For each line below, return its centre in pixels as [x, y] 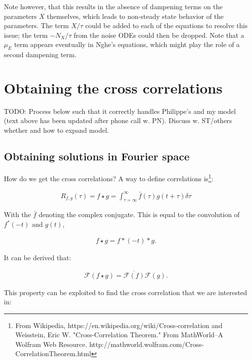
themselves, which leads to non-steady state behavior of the [135, 16]
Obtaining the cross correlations [113, 87]
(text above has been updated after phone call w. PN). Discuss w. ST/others [118, 120]
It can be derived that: [38, 257]
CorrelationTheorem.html [53, 353]
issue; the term [26, 35]
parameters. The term [36, 25]
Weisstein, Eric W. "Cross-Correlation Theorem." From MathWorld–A [119, 335]
